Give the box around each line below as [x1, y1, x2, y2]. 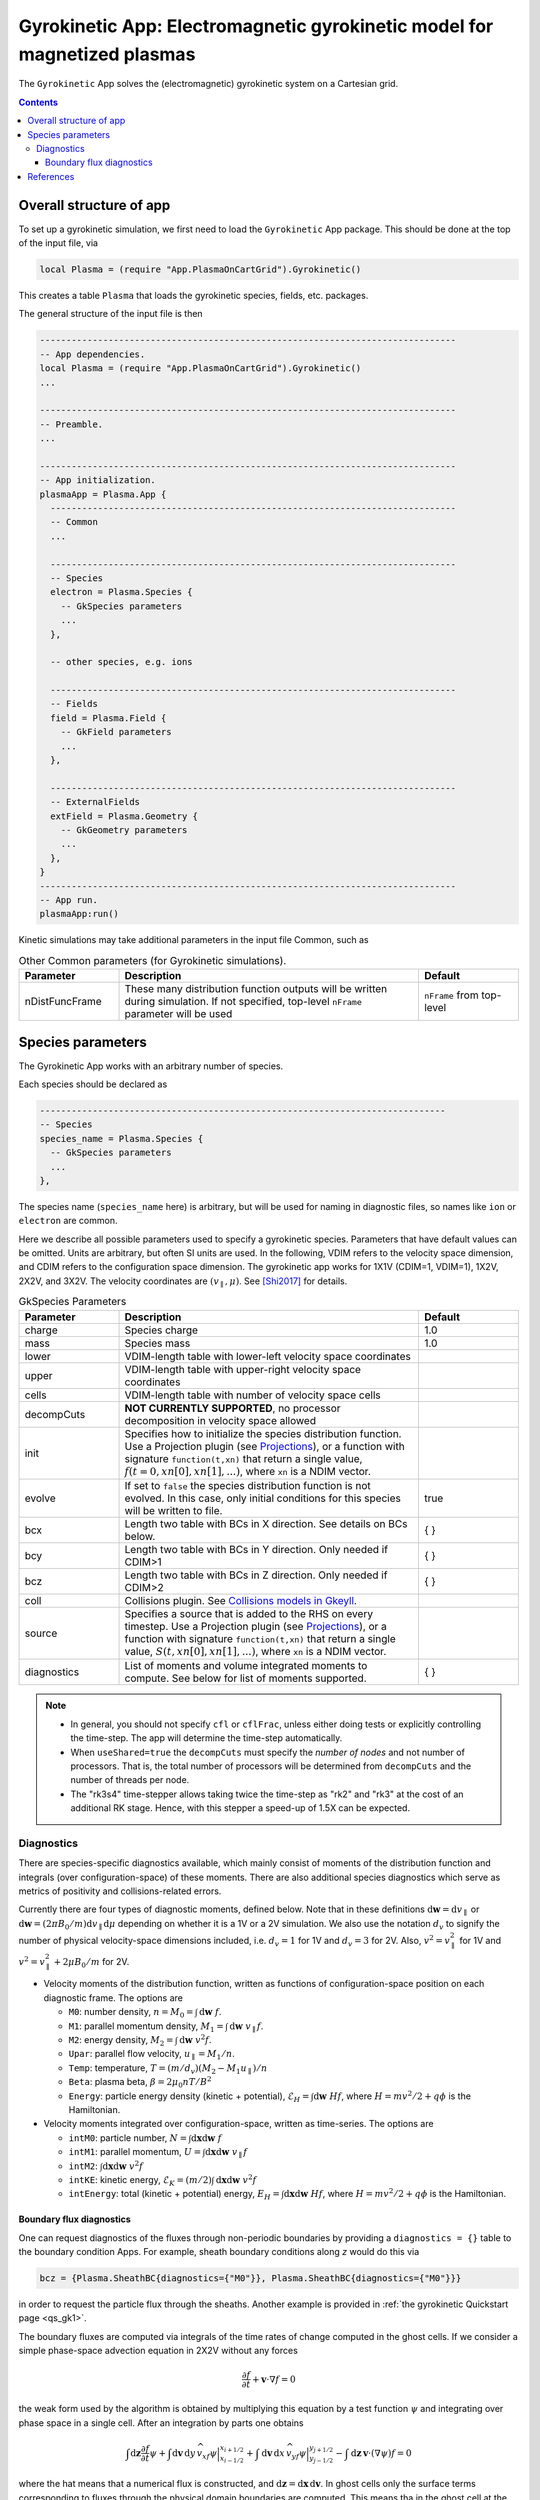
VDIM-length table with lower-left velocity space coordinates [124, 1349, 412, 1363]
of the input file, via [18, 236, 99, 249]
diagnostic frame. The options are [43, 1991, 184, 2004]
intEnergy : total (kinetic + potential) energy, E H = [68, 2188, 280, 2202]
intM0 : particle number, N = [68, 2131, 188, 2144]
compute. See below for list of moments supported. [124, 1671, 367, 1685]
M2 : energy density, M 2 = [68, 2034, 174, 2048]
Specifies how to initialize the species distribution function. [124, 1426, 402, 1440]
